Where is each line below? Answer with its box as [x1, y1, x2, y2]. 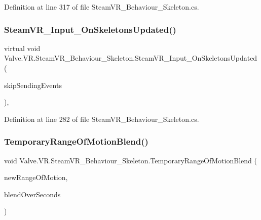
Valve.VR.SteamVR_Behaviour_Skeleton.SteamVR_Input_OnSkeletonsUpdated [4, 53, 257, 63]
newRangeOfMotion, [4, 172, 68, 183]
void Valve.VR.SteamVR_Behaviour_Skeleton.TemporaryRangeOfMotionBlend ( [4, 155, 257, 165]
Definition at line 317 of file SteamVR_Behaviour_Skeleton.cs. [4, 2, 199, 12]
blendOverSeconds [4, 189, 61, 199]
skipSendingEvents [4, 79, 62, 90]
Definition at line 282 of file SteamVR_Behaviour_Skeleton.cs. [4, 113, 199, 124]
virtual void [4, 42, 41, 53]
